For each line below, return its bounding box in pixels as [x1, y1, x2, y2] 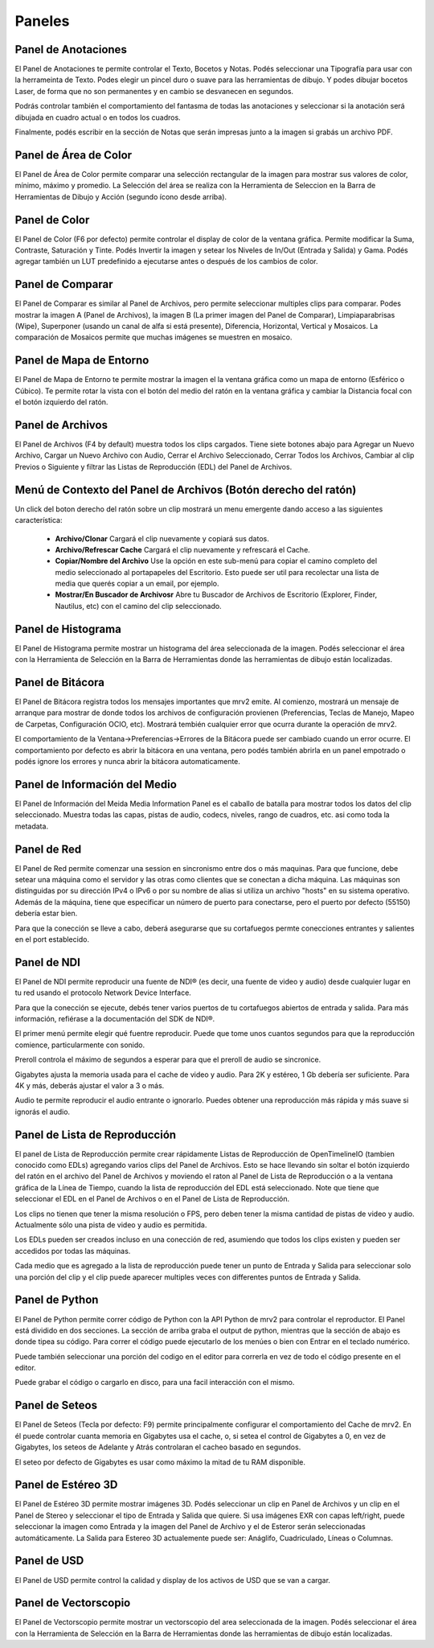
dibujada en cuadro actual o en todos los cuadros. [14, 113, 181, 122]
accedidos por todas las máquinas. [14, 1246, 131, 1256]
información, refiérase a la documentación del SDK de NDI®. [14, 1014, 215, 1024]
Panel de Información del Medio [14, 777, 177, 791]
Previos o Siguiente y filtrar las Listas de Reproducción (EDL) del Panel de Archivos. [14, 462, 293, 471]
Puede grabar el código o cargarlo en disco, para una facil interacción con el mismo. [14, 1378, 295, 1387]
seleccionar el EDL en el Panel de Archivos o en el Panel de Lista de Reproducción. [14, 1194, 290, 1204]
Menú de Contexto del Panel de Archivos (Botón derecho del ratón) [14, 483, 357, 496]
